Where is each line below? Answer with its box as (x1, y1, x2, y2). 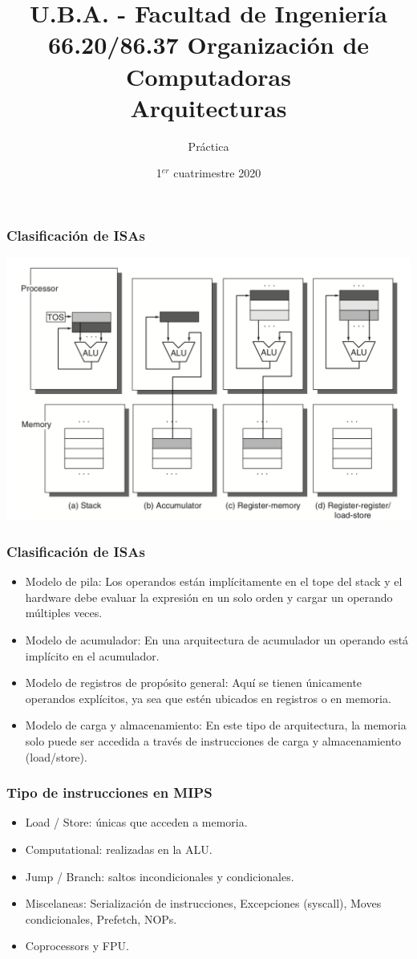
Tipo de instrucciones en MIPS (6, 782, 213, 803)
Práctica (188, 137, 229, 154)
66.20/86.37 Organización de (47, 28, 370, 61)
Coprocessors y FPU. (25, 937, 129, 954)
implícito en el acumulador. (25, 647, 160, 664)
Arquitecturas (130, 91, 287, 124)
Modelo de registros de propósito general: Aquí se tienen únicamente (25, 674, 362, 691)
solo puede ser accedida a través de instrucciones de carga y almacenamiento (25, 733, 402, 750)
